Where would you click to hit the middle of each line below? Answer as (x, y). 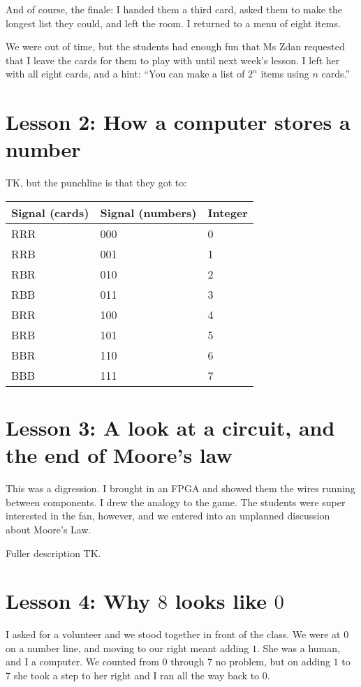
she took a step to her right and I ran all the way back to (137, 675)
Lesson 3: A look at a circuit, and (170, 428)
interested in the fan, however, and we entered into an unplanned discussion (168, 516)
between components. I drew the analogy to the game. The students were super (176, 502)
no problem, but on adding (273, 662)
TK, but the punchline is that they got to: (96, 183)
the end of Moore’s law (119, 455)
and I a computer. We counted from (82, 662)
